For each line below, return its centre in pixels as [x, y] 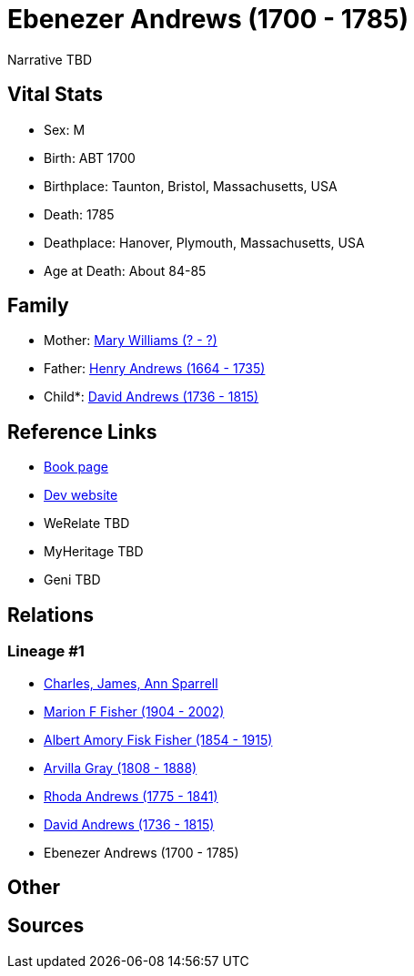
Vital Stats [56, 95]
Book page [76, 467]
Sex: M [65, 129]
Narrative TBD [50, 59]
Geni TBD [72, 580]
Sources [46, 926]
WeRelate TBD [87, 524]
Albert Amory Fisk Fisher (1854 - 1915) [158, 739]
